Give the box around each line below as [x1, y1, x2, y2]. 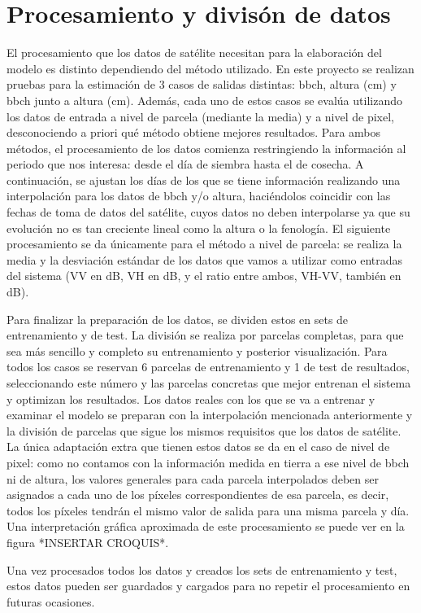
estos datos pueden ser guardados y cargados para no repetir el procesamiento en [7, 577, 410, 594]
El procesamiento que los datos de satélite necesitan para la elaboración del [7, 44, 382, 61]
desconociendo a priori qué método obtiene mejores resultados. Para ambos [7, 124, 381, 141]
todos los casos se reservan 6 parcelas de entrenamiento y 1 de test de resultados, [7, 358, 410, 375]
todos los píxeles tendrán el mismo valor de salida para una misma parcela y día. [7, 501, 410, 519]
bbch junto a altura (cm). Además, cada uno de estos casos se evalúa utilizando [7, 91, 402, 108]
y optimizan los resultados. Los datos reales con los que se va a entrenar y [7, 390, 375, 407]
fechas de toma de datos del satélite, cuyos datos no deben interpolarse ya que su [7, 204, 410, 221]
